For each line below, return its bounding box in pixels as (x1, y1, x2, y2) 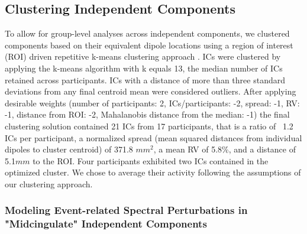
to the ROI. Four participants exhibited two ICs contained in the (33, 154, 269, 167)
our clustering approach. (5, 177, 93, 190)
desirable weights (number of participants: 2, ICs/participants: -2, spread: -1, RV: (5, 96, 300, 109)
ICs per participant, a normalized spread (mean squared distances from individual (5, 131, 302, 144)
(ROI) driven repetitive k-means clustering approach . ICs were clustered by (5, 50, 281, 63)
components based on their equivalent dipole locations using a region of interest (5, 38, 293, 51)
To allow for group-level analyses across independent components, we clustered (5, 27, 290, 40)
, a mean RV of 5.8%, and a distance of (153, 143, 296, 155)
